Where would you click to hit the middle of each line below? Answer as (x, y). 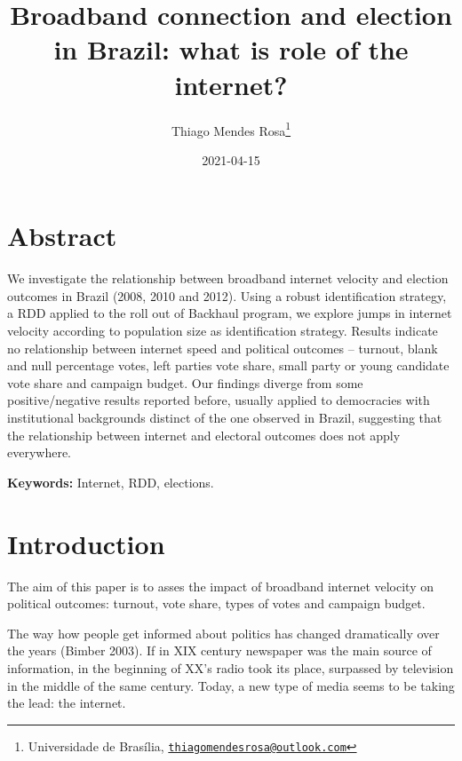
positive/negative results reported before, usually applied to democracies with (219, 400)
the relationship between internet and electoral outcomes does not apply (204, 435)
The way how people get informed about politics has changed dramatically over (223, 633)
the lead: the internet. (67, 703)
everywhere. (40, 452)
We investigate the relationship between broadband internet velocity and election (228, 278)
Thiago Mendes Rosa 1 (231, 129)
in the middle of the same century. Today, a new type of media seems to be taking (231, 685)
